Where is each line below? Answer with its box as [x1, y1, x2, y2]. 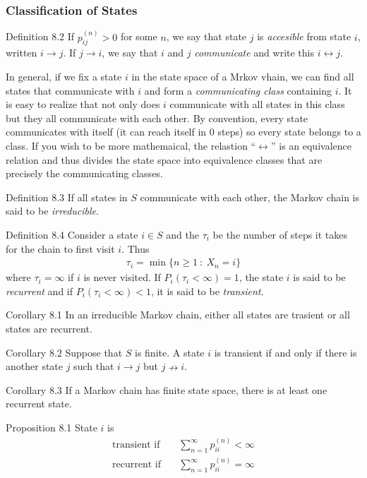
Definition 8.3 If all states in [6, 189, 128, 204]
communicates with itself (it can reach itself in [6, 124, 207, 139]
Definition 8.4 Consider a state [6, 227, 138, 241]
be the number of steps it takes [212, 227, 348, 241]
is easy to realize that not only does [6, 97, 160, 112]
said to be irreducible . [6, 203, 99, 218]
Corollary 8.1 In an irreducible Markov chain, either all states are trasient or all [6, 307, 350, 322]
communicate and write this [194, 45, 314, 60]
